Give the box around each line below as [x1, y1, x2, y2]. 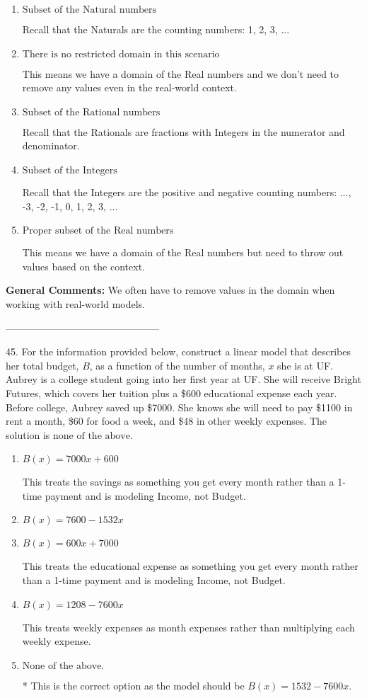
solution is [6, 427, 50, 442]
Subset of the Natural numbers [22, 5, 156, 15]
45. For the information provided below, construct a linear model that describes [6, 344, 351, 359]
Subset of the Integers [22, 165, 117, 176]
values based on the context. [22, 258, 145, 273]
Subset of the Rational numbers [22, 107, 161, 118]
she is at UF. [277, 357, 333, 372]
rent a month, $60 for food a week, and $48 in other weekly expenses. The [6, 413, 327, 428]
